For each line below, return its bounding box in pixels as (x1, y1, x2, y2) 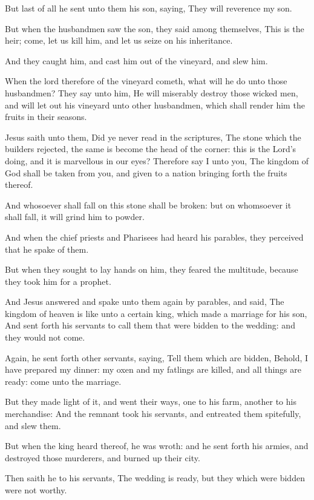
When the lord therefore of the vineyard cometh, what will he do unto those (5, 75, 287, 87)
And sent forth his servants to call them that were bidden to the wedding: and (5, 319, 295, 332)
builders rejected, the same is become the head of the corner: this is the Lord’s (5, 142, 296, 155)
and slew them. (5, 419, 61, 432)
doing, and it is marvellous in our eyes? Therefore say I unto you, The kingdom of (5, 154, 309, 167)
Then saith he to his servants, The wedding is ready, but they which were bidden (5, 472, 305, 484)
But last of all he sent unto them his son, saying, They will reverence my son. (5, 2, 292, 14)
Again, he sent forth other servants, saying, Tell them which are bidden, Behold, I (5, 351, 309, 364)
